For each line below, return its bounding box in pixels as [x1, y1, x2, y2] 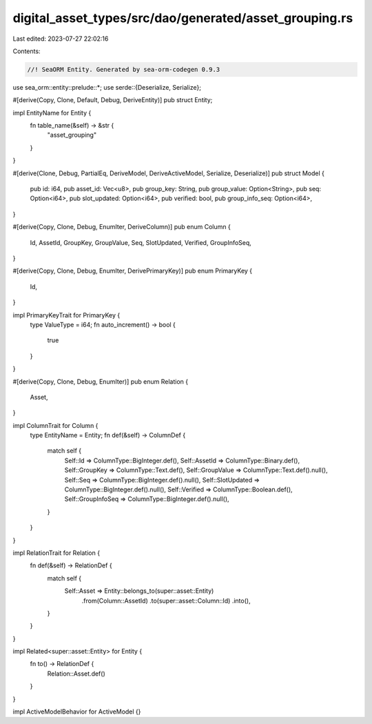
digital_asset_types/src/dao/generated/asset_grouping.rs [12, 10, 353, 26]
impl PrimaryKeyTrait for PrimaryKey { [12, 311, 121, 319]
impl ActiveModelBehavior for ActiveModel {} [12, 707, 141, 716]
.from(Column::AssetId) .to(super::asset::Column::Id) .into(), [81, 596, 251, 605]
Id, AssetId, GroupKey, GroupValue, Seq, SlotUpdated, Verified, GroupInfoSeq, [30, 238, 251, 246]
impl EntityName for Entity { [12, 108, 92, 117]
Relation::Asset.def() [47, 669, 106, 678]
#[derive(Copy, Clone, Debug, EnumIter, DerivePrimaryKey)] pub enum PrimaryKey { [12, 266, 253, 275]
